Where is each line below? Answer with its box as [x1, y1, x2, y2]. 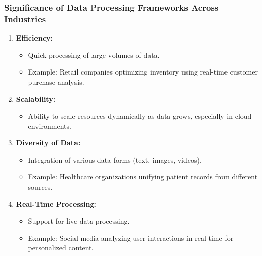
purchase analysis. [28, 76, 84, 87]
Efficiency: [16, 32, 53, 43]
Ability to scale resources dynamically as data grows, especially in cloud [28, 111, 252, 121]
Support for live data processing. [28, 215, 130, 226]
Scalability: [16, 93, 56, 104]
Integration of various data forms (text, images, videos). [28, 154, 202, 165]
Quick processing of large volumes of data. [28, 49, 160, 60]
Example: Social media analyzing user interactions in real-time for [28, 232, 234, 243]
